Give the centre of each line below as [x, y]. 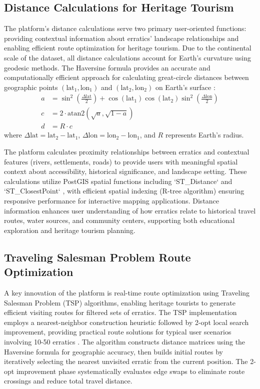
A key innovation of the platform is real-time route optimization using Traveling [127, 292]
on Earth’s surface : [185, 87]
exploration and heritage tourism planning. [70, 230]
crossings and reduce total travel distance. [68, 381]
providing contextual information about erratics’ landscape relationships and [121, 38]
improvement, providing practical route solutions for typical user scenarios [118, 332]
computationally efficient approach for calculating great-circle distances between [126, 77]
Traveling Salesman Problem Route [97, 257]
